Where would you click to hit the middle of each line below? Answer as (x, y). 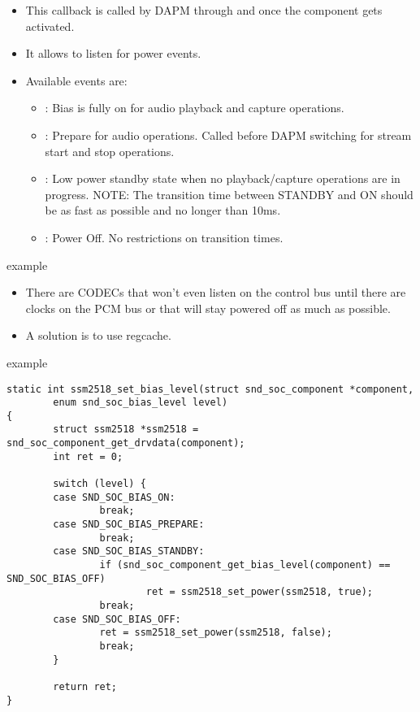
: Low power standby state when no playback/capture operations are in (223, 178)
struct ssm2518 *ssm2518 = (126, 430)
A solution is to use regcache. (98, 335)
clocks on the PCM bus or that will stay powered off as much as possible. (208, 308)
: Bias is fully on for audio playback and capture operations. (195, 108)
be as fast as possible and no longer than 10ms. (163, 210)
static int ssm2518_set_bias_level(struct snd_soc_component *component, (210, 389)
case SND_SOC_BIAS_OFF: (117, 619)
